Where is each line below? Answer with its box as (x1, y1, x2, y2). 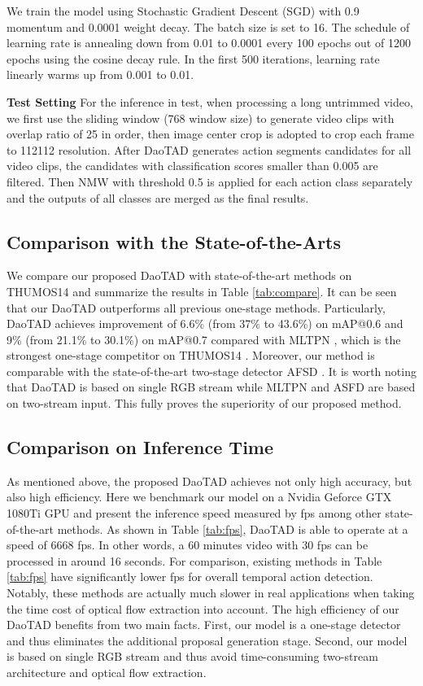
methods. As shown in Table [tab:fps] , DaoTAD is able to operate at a (57, 520, 408, 537)
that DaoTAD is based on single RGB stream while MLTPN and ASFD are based (7, 378, 416, 395)
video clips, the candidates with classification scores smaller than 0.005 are (7, 157, 378, 174)
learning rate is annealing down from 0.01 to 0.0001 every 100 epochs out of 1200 (7, 34, 411, 51)
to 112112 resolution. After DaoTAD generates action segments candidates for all (7, 141, 412, 158)
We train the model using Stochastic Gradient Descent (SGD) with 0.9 (7, 2, 360, 19)
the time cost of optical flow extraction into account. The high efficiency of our (7, 600, 399, 617)
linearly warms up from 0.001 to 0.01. (7, 66, 194, 83)
